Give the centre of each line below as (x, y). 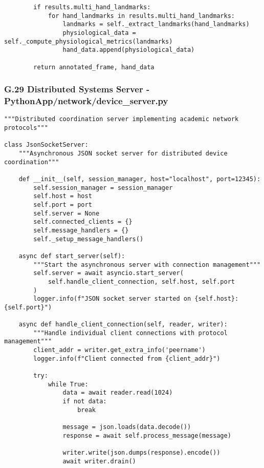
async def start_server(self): (72, 256)
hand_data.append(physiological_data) (129, 50)
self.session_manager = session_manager (103, 188)
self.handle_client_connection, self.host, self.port (141, 281)
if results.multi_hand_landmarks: (92, 7)
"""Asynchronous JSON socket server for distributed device (123, 154)
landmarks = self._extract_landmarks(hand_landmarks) (156, 24)
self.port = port (63, 204)
